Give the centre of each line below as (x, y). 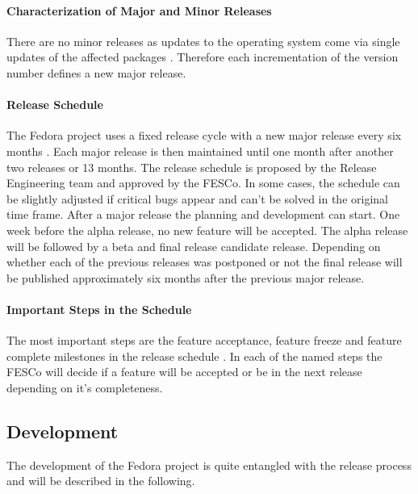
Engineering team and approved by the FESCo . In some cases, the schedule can (203, 183)
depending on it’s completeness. (85, 387)
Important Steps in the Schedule (99, 309)
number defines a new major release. (96, 72)
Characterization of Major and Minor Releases (139, 10)
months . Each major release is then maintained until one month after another (200, 151)
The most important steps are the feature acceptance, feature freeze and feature (204, 340)
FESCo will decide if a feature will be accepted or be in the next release (184, 372)
